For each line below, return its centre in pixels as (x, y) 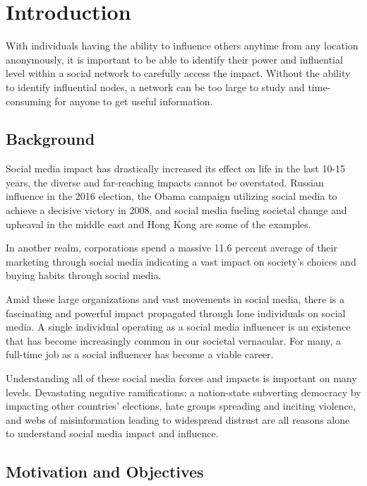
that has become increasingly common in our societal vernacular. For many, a (174, 340)
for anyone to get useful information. (134, 101)
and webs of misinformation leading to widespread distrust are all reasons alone (178, 419)
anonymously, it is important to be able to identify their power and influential (174, 59)
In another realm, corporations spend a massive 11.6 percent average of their (172, 248)
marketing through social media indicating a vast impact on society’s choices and (181, 261)
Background (50, 139)
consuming (29, 101)
